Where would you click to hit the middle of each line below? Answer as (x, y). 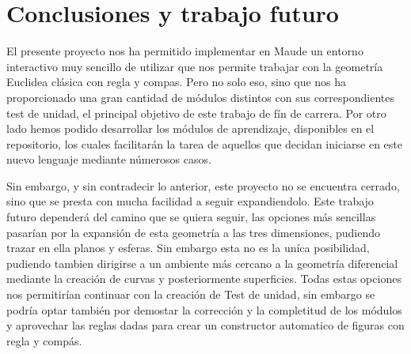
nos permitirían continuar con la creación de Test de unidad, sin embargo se (191, 294)
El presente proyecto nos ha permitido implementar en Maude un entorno (185, 51)
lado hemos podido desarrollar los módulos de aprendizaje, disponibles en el (190, 128)
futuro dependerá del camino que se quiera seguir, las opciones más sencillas (191, 217)
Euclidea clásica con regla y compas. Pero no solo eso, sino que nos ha (177, 82)
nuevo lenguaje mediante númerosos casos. (109, 159)
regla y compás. (44, 340)
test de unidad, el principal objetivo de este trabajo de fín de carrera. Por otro (196, 113)
